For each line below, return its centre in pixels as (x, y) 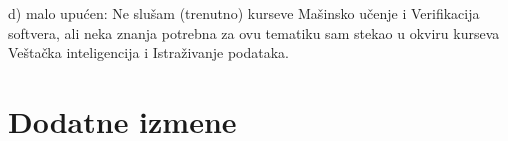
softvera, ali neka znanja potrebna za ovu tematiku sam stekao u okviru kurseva (254, 32)
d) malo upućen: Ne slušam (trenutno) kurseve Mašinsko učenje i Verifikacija (244, 13)
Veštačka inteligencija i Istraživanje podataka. (148, 52)
